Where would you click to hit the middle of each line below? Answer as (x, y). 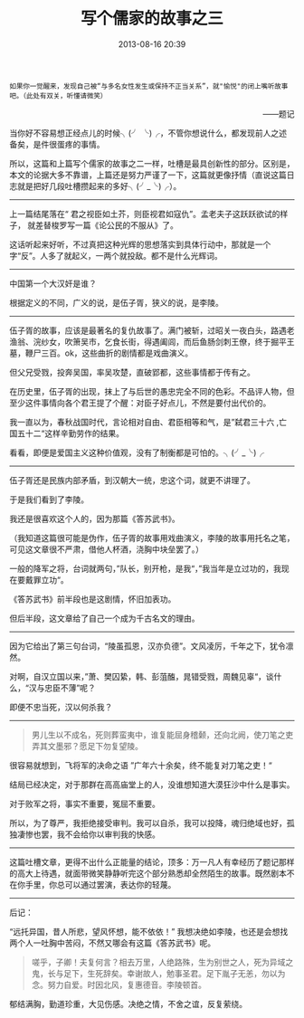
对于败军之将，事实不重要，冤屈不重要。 (85, 804)
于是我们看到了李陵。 (49, 499)
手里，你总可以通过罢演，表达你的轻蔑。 (100, 884)
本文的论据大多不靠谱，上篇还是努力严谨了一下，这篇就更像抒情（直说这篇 (148, 175)
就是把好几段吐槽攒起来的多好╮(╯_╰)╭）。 (99, 186)
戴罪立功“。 (47, 579)
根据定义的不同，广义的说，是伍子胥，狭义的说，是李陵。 (116, 302)
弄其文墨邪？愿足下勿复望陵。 (87, 746)
